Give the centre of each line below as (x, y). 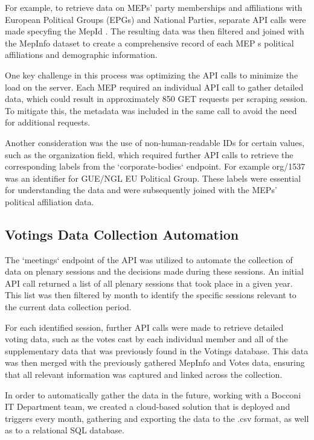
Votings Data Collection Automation (122, 234)
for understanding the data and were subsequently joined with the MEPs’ (141, 190)
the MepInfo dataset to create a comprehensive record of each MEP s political (149, 43)
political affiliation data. (50, 201)
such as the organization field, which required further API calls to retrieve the (149, 154)
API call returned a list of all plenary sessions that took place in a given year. (149, 283)
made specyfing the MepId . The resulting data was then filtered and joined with (155, 31)
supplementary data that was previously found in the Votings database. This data (157, 350)
